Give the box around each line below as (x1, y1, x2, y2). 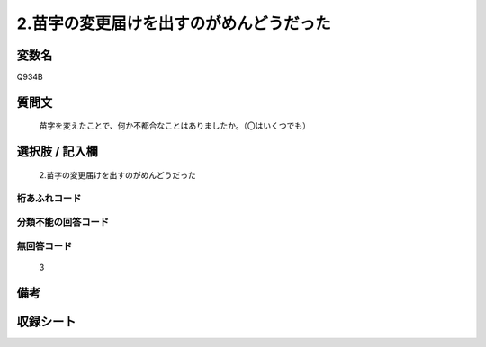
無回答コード (16, 239, 73, 252)
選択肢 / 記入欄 (16, 144, 99, 159)
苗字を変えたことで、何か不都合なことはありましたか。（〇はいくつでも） (39, 120, 310, 131)
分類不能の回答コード (16, 216, 110, 228)
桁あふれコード (16, 191, 82, 204)
